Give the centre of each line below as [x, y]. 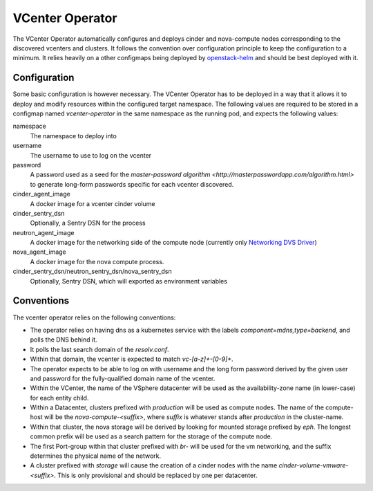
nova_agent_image [40, 252]
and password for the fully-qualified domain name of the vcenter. [123, 378]
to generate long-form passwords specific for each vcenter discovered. [132, 184]
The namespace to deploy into [73, 136]
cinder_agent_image [41, 194]
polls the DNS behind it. [64, 340]
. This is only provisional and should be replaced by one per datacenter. [156, 475]
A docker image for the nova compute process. [97, 261]
